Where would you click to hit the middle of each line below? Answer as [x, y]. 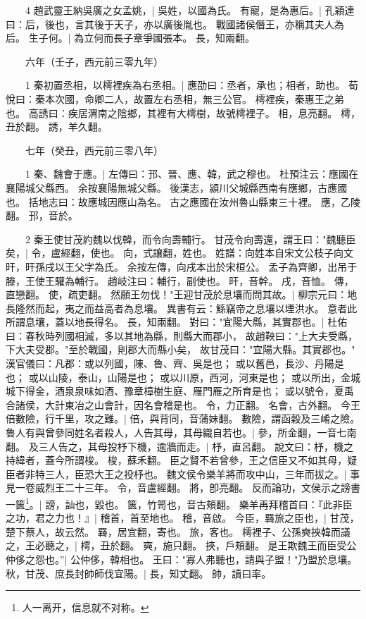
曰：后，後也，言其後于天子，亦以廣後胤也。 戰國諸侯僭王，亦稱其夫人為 [175, 24]
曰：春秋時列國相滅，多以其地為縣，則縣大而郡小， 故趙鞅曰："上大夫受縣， [182, 335]
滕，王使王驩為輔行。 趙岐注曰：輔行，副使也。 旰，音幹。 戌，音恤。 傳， [180, 280]
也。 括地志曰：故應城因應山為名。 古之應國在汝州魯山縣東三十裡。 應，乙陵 [183, 201]
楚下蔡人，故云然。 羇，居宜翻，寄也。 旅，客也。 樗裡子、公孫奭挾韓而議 [178, 531]
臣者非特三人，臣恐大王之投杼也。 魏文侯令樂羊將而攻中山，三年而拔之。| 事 [183, 473]
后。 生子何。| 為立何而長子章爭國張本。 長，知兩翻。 [130, 38]
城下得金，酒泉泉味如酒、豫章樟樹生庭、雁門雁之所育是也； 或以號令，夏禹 [180, 391]
